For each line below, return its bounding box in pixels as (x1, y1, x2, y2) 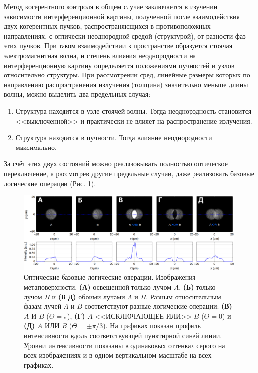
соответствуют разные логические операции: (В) (84, 301, 232, 311)
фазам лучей (24, 301, 62, 311)
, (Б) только (179, 282, 216, 292)
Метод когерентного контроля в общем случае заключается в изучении (4, 1, 218, 11)
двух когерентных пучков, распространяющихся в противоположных (4, 21, 211, 31)
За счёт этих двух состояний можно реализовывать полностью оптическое (4, 158, 228, 169)
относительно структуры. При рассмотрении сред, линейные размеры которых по (4, 70, 250, 80)
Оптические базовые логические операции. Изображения (24, 272, 196, 282)
